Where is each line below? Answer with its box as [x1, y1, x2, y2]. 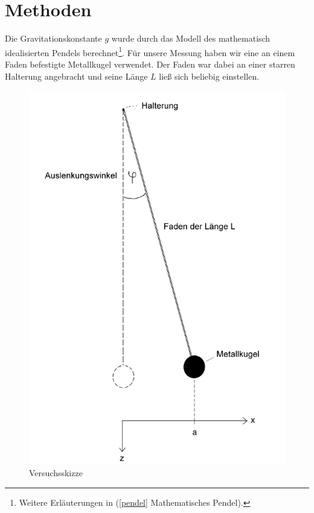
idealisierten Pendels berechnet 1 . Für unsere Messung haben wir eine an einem [5, 44, 295, 59]
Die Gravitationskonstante [5, 32, 102, 45]
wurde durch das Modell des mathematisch [111, 32, 271, 45]
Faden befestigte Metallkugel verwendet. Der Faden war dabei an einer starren [5, 57, 295, 70]
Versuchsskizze [29, 467, 83, 479]
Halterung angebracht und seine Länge [5, 69, 148, 82]
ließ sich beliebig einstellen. [159, 69, 260, 82]
